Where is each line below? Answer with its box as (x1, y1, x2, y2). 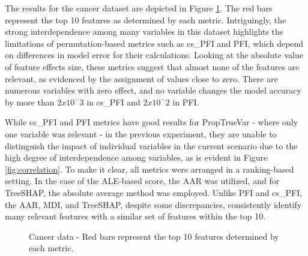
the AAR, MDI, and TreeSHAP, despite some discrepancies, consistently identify (5, 198, 302, 210)
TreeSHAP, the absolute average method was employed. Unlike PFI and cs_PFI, (5, 186, 303, 198)
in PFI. (172, 95, 199, 108)
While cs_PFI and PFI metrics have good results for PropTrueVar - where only (5, 116, 298, 128)
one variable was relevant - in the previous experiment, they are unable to (5, 127, 277, 140)
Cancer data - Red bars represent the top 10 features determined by (29, 230, 279, 242)
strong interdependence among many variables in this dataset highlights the (5, 25, 284, 38)
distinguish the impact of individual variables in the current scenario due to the (5, 139, 298, 152)
